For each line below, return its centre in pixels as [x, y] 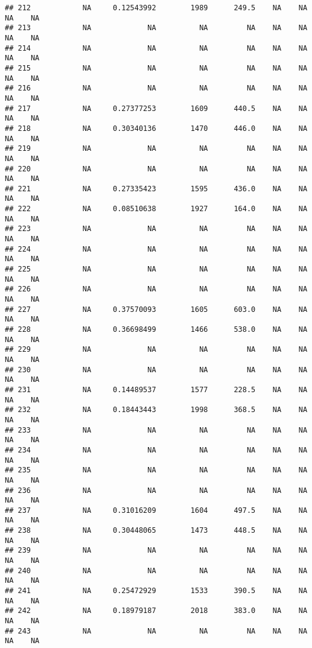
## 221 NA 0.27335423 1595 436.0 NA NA [156, 189]
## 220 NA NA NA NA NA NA [156, 169]
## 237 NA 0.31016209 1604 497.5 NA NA [156, 510]
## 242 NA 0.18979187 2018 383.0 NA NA [156, 611]
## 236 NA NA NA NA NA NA [156, 490]
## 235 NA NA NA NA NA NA [156, 470]
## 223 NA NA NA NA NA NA [156, 229]
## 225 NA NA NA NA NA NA [156, 269]
